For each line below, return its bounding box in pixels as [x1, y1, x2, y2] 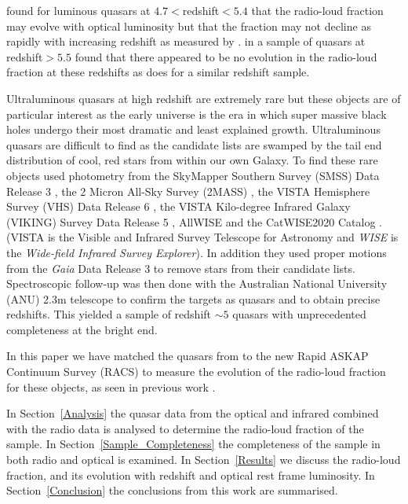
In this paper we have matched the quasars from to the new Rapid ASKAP [6, 348, 369, 364]
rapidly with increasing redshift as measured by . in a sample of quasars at [6, 33, 366, 50]
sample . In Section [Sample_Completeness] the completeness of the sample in [6, 436, 381, 452]
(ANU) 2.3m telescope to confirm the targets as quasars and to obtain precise [6, 290, 381, 307]
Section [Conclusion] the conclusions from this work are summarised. [6, 482, 338, 498]
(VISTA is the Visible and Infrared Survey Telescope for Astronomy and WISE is [6, 229, 399, 245]
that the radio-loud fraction [251, 2, 384, 18]
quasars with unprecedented [232, 306, 366, 322]
